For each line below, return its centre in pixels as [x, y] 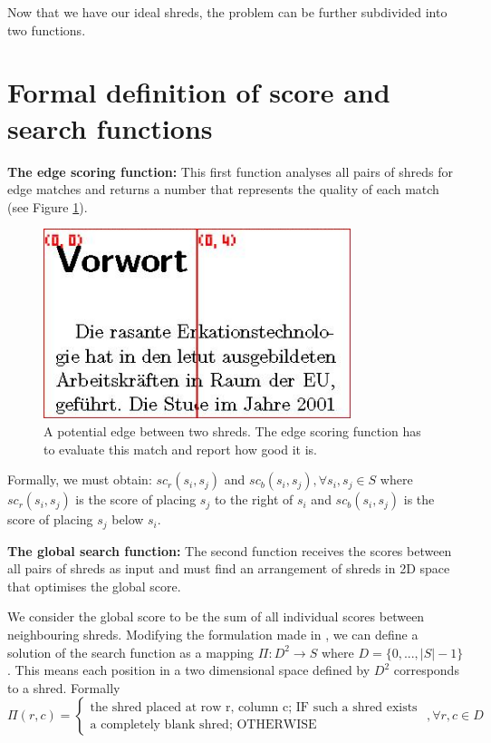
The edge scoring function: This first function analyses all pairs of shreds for [230, 171]
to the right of [254, 499]
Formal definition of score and [199, 92]
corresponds [426, 670]
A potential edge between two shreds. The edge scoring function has [232, 431]
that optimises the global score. [94, 586]
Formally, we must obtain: [80, 479]
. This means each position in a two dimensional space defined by [189, 670]
